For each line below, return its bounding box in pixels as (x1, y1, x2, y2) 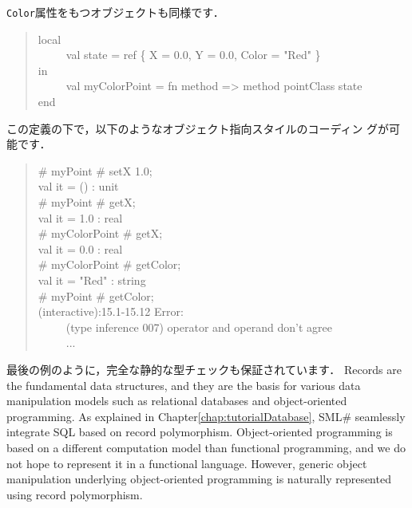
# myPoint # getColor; (38, 287, 154, 304)
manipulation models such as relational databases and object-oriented (6, 392, 347, 409)
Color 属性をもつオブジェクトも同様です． (6, 4, 224, 20)
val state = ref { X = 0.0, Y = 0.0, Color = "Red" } (65, 46, 321, 63)
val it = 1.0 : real (38, 209, 123, 226)
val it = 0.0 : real (38, 240, 123, 257)
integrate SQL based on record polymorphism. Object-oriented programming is (6, 423, 393, 440)
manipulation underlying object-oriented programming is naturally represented (6, 471, 391, 487)
